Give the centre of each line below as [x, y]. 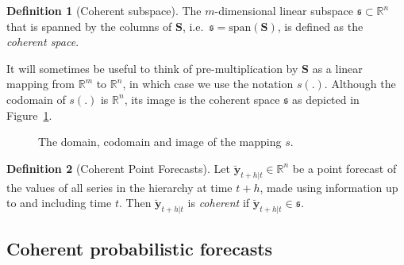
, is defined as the [320, 26]
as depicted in [326, 99]
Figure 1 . [29, 115]
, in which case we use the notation [208, 84]
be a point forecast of [344, 168]
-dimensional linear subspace [284, 10]
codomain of [36, 99]
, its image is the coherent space [202, 99]
